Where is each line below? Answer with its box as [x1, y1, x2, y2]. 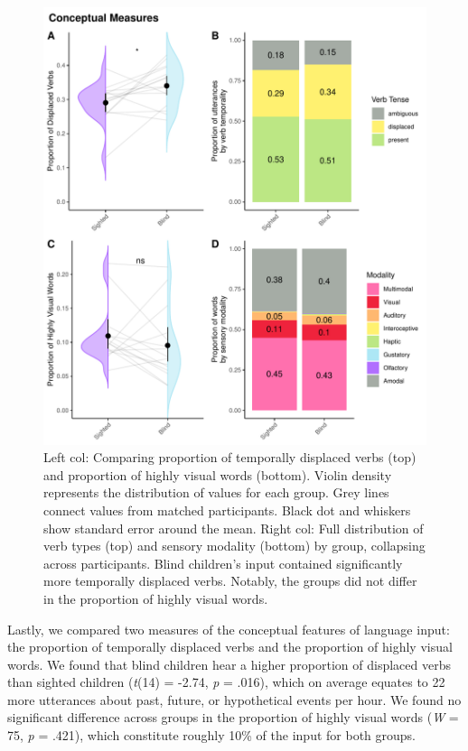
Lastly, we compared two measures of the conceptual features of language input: [7, 619, 450, 638]
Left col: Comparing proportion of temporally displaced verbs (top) [43, 448, 417, 467]
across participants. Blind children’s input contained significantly [43, 553, 403, 572]
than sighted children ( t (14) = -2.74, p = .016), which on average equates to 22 [7, 672, 445, 691]
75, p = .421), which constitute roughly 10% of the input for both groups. [7, 726, 416, 745]
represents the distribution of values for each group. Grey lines [43, 483, 389, 502]
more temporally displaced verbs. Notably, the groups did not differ [43, 571, 417, 590]
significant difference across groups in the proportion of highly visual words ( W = [7, 708, 459, 727]
